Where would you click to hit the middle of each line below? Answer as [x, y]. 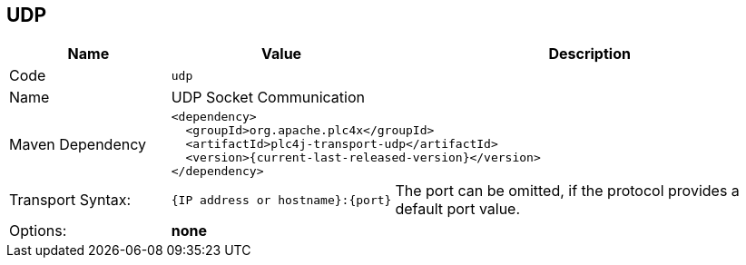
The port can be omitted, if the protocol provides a [567, 191]
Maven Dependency [78, 144]
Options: [38, 231]
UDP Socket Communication [268, 98]
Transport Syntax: [70, 200]
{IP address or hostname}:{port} [281, 200]
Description [589, 54]
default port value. [458, 209]
